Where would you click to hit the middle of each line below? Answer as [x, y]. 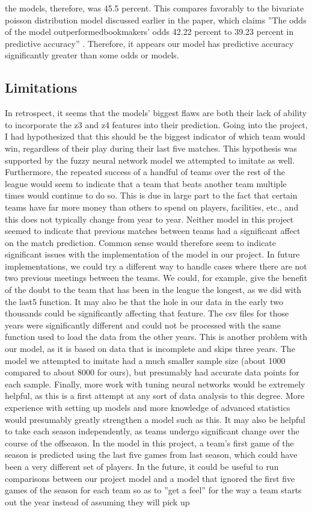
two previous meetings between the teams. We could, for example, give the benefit [156, 278]
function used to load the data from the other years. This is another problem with [156, 337]
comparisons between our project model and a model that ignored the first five [150, 478]
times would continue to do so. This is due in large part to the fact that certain [151, 195]
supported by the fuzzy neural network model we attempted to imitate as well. [150, 160]
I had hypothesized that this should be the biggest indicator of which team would [155, 136]
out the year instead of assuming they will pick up [97, 501]
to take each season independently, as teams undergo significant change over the [152, 431]
